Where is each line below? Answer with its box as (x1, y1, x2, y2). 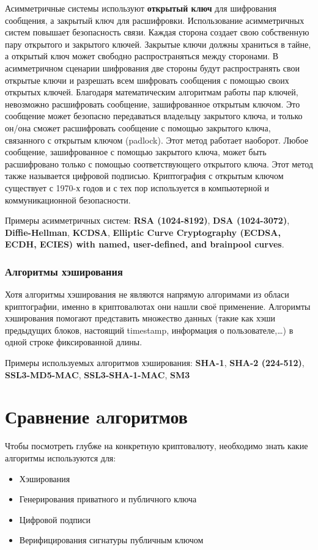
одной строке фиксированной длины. (5, 335, 142, 348)
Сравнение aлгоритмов (5, 404, 188, 429)
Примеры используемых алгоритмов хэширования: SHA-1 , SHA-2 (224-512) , (5, 356, 305, 369)
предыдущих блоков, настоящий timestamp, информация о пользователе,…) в (5, 323, 294, 336)
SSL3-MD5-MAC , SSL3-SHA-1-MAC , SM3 (5, 368, 190, 381)
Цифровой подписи (19, 513, 91, 526)
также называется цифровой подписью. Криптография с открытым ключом (5, 169, 284, 182)
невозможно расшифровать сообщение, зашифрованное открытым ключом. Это (5, 97, 300, 110)
